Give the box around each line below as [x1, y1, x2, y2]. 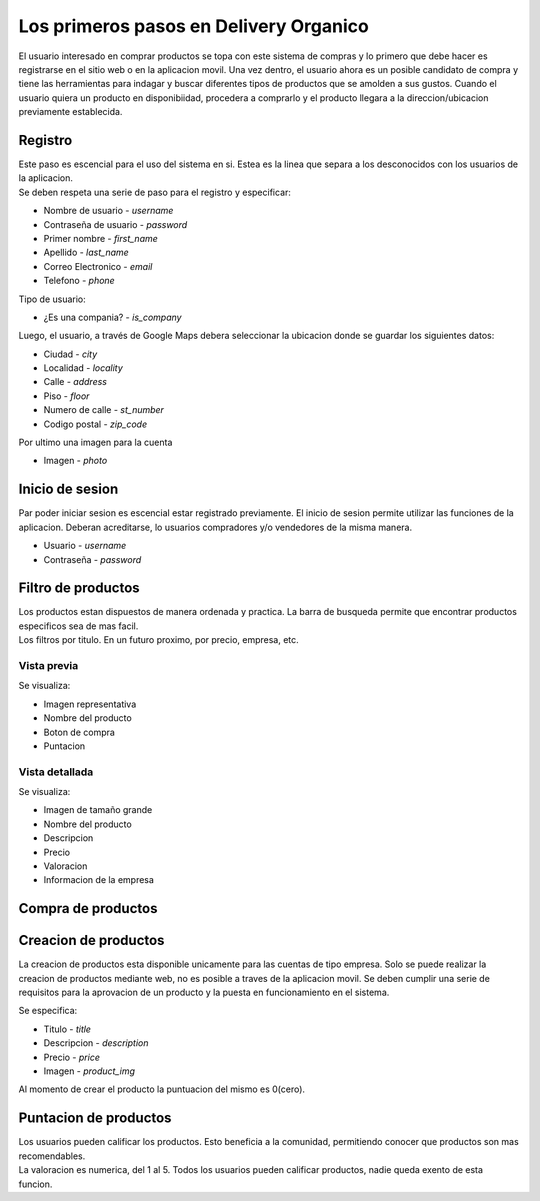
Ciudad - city [43, 348, 98, 360]
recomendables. [18, 1150, 86, 1162]
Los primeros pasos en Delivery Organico [18, 15, 369, 37]
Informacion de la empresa [43, 874, 155, 886]
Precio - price [43, 1051, 100, 1063]
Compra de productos [18, 900, 158, 917]
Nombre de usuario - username [43, 205, 174, 217]
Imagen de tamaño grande [43, 804, 153, 816]
